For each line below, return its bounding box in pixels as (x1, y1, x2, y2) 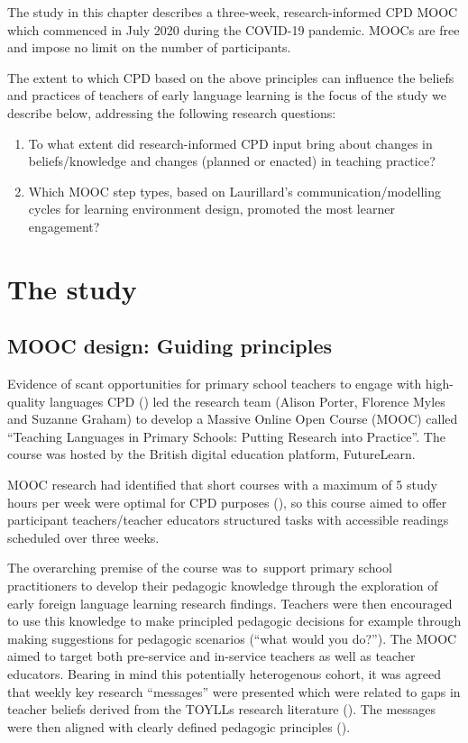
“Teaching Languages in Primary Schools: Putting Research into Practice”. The (7, 427, 445, 445)
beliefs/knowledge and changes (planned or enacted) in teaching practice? (28, 151, 436, 170)
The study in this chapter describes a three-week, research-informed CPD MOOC (7, 3, 458, 21)
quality (7, 391, 46, 410)
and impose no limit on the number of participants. (7, 38, 291, 57)
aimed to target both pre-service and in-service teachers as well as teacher (7, 647, 416, 665)
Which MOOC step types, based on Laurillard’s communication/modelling (28, 181, 441, 200)
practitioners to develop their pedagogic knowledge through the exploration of (7, 576, 438, 595)
